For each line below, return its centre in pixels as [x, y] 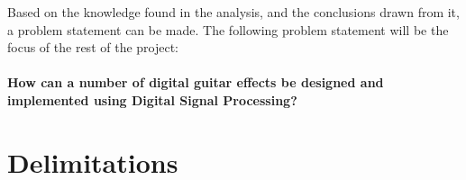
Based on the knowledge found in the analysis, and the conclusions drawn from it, [233, 12]
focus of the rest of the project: [93, 47]
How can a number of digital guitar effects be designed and [196, 82]
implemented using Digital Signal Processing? [152, 99]
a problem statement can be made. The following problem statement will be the [228, 29]
